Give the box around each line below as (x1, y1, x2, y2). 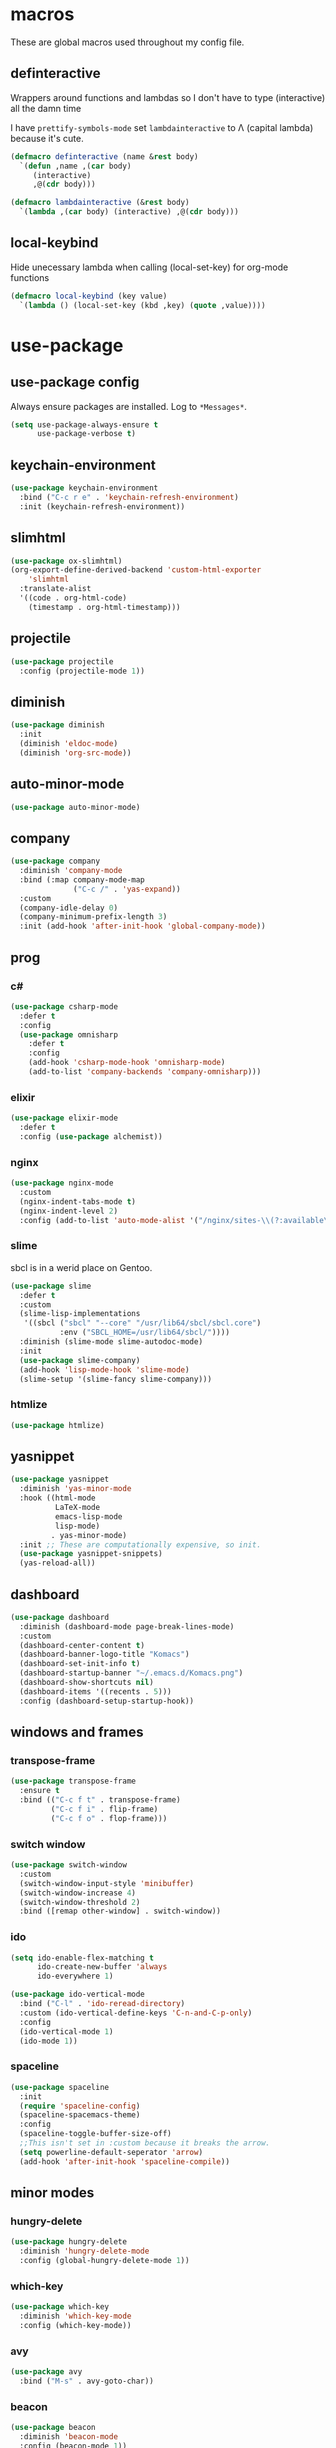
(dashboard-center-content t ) (19, 1640, 145, 1650)
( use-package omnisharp (19, 1029, 118, 1040)
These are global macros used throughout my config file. (10, 36, 245, 48)
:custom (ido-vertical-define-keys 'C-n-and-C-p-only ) (19, 2008, 253, 2018)
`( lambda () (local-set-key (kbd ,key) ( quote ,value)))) (19, 300, 267, 310)
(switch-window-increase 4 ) (19, 1888, 137, 1898)
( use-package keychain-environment (10, 483, 159, 493)
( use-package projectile (10, 656, 114, 667)
